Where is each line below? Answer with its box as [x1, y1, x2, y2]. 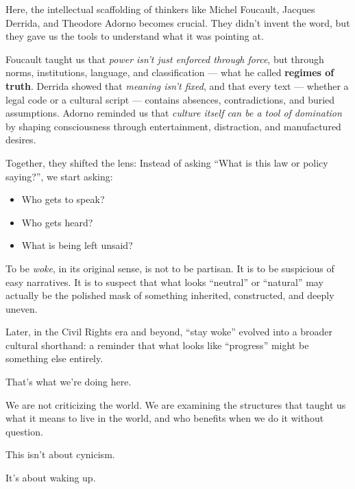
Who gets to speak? [21, 192, 105, 206]
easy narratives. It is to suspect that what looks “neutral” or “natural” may [5, 274, 323, 289]
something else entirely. [5, 351, 103, 366]
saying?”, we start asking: [5, 169, 113, 183]
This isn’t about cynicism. [5, 447, 115, 462]
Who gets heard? [21, 215, 93, 229]
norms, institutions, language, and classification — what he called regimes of [5, 65, 334, 80]
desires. [5, 132, 36, 147]
